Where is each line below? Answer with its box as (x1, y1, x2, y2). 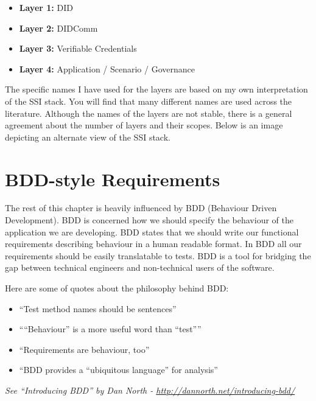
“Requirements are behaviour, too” (19, 343, 150, 355)
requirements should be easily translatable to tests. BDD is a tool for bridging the (5, 249, 311, 262)
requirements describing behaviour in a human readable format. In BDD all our (5, 237, 302, 250)
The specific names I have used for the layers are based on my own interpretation (5, 83, 308, 96)
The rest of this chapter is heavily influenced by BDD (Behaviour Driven (5, 201, 277, 214)
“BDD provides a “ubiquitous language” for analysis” (19, 363, 218, 376)
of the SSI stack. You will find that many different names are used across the (5, 94, 292, 107)
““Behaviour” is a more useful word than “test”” (19, 323, 202, 335)
